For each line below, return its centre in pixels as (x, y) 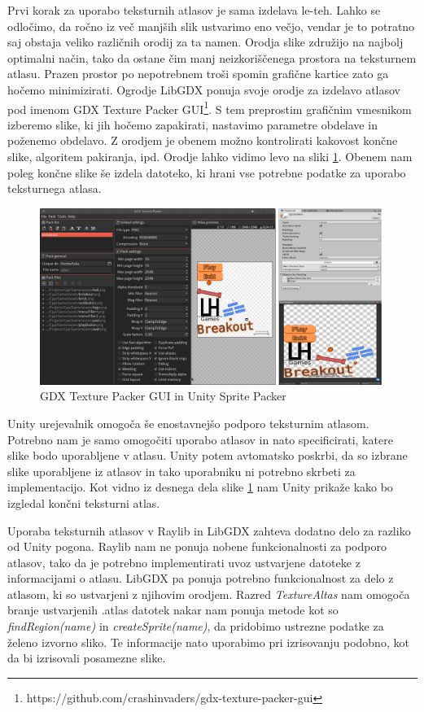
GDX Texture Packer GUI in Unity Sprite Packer (163, 396)
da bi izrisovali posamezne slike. (87, 658)
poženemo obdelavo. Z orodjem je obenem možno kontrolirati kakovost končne (203, 140)
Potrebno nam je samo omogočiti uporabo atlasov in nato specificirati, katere (200, 439)
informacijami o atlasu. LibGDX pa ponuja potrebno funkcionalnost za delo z (201, 578)
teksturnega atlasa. (55, 188)
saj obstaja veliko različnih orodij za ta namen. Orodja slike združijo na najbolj (205, 42)
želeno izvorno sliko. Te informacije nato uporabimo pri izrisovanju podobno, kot (208, 642)
